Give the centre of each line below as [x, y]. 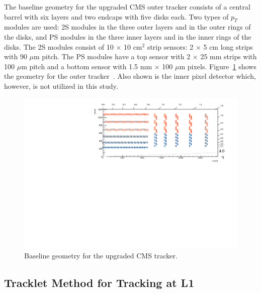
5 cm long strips [228, 46]
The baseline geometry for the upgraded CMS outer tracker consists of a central [127, 7]
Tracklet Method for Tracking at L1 [99, 282]
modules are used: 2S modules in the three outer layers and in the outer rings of [127, 27]
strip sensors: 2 [170, 46]
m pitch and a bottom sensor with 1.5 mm [87, 66]
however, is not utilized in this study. [61, 86]
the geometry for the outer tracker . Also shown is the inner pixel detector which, [130, 76]
